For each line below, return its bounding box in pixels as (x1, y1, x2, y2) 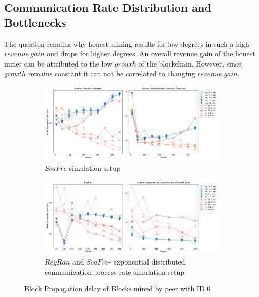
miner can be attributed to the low (4, 58, 113, 69)
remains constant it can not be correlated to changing (28, 68, 195, 79)
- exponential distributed (108, 256, 186, 267)
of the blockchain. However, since (138, 58, 242, 69)
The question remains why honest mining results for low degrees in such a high (4, 38, 249, 49)
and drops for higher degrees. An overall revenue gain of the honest (47, 48, 255, 59)
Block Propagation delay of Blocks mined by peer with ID (24, 283, 205, 294)
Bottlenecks (4, 14, 66, 30)
